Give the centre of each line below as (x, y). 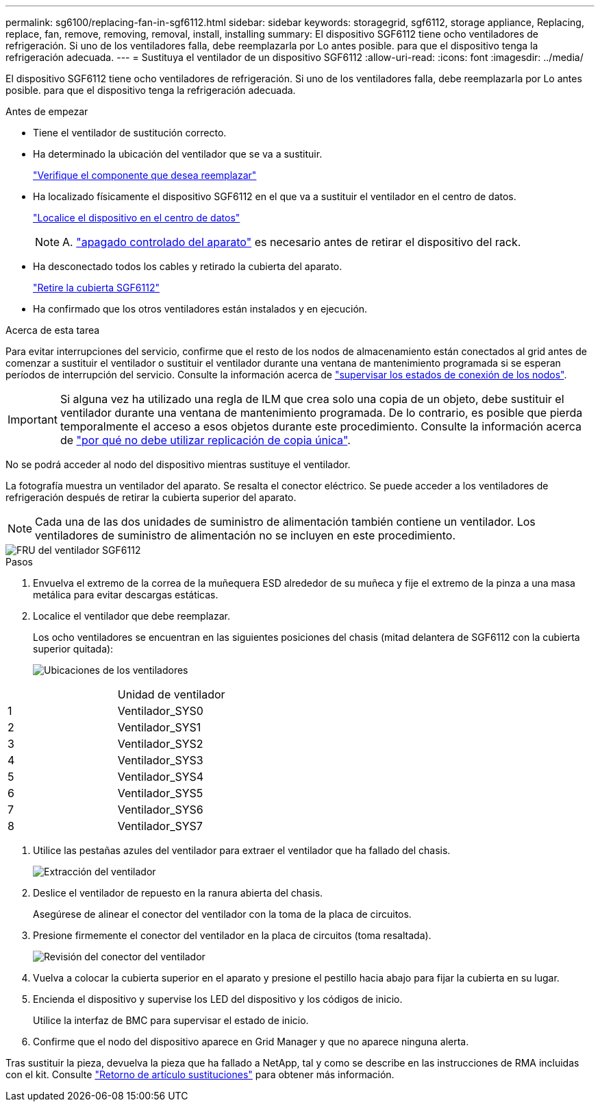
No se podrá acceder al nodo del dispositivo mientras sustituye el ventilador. (178, 464)
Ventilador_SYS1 (159, 727)
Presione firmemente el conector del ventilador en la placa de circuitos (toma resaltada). (232, 935)
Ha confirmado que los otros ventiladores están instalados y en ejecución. (200, 309)
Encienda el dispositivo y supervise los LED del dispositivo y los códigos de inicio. (218, 999)
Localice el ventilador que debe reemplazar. (132, 616)
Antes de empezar (47, 111)
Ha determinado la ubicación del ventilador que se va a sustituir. (178, 154)
